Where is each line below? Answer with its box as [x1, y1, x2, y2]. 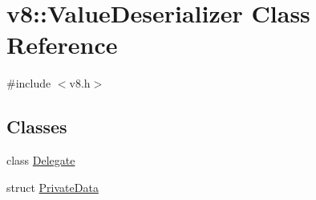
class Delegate [6, 152, 75, 169]
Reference [6, 28, 118, 61]
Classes [6, 114, 67, 139]
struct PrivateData [6, 178, 99, 195]
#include [6, 75, 51, 92]
